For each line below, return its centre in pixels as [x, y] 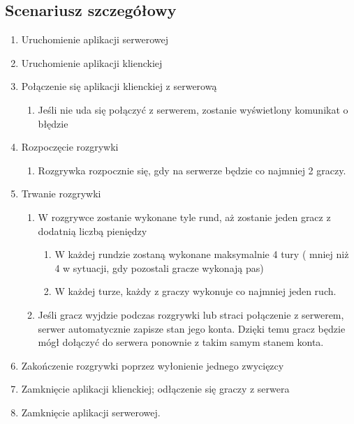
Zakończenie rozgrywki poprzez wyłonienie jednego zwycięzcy [153, 365]
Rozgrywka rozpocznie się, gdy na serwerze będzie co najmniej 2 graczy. [192, 170]
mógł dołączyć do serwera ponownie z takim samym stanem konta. [181, 342]
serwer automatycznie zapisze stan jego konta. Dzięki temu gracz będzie [192, 328]
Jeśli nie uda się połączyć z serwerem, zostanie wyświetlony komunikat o [193, 109]
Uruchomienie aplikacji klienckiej [92, 62]
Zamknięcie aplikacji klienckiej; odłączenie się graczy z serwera [155, 389]
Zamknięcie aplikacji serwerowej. [91, 412]
